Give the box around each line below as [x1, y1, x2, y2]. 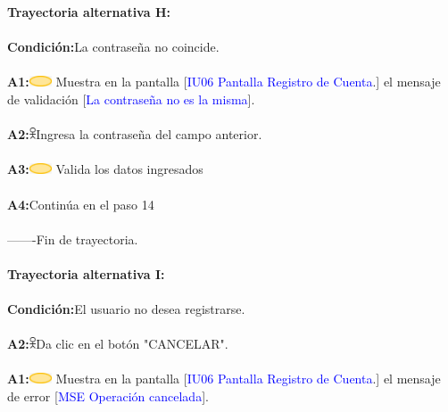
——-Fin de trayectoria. [7, 229, 138, 248]
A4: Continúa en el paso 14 [7, 194, 154, 213]
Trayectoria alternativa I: [7, 264, 165, 283]
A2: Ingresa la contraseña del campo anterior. [7, 125, 262, 144]
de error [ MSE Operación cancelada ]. [7, 387, 209, 406]
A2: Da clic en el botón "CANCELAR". [7, 334, 228, 353]
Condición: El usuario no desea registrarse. [7, 300, 245, 318]
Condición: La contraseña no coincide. [7, 37, 220, 56]
